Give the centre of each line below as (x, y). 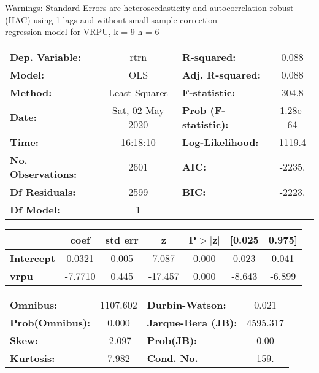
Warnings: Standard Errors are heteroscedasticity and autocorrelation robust (149, 7)
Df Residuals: (43, 191)
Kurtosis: (33, 358)
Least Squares (138, 92)
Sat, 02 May (138, 110)
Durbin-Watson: (186, 304)
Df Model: (35, 209)
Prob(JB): (172, 340)
